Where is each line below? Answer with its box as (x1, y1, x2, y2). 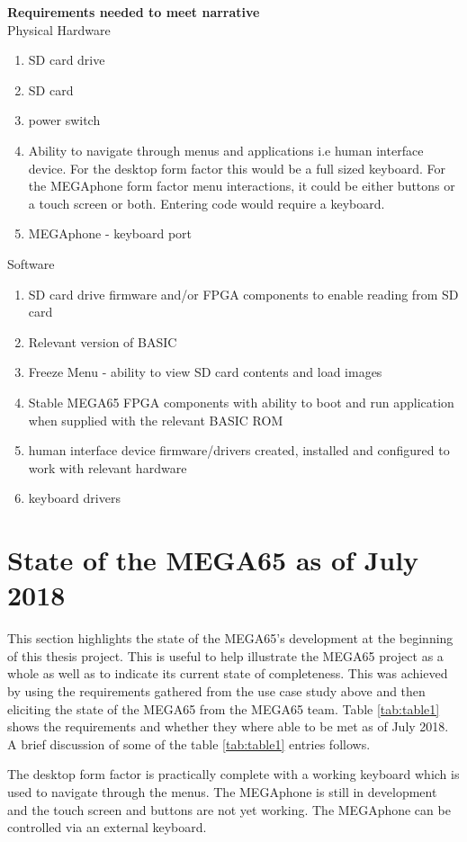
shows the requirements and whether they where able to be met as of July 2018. (7, 717, 449, 736)
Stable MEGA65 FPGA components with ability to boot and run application (28, 392, 454, 411)
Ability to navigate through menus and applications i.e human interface (28, 140, 424, 159)
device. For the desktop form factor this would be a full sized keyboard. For (28, 158, 446, 177)
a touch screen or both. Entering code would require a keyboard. (28, 193, 385, 212)
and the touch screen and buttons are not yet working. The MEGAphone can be (7, 800, 451, 819)
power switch (28, 111, 101, 130)
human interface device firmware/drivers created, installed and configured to (28, 441, 450, 460)
